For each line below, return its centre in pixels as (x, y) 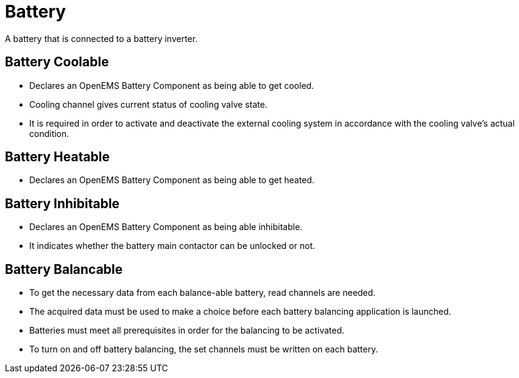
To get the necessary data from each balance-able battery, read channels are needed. (203, 293)
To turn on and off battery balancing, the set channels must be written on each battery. (204, 349)
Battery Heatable (58, 157)
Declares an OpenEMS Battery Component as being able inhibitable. (166, 227)
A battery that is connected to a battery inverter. (101, 38)
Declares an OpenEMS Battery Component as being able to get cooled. (172, 85)
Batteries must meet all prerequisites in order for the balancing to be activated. (187, 331)
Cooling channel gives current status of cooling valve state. (148, 104)
